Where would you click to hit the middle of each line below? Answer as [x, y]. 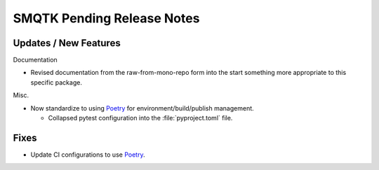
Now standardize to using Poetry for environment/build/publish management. [142, 108]
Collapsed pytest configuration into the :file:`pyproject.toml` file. [140, 118]
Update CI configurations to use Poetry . [88, 155]
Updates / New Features [67, 43]
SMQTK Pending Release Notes [106, 18]
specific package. [56, 82]
